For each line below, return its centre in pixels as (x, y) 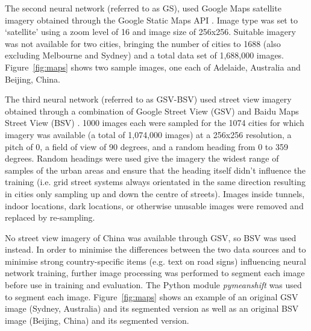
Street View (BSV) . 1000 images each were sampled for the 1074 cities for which (155, 123)
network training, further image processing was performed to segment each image (155, 273)
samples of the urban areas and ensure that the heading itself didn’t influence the (155, 170)
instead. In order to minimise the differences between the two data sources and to (155, 249)
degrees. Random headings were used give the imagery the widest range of (142, 158)
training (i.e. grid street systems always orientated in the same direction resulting (155, 182)
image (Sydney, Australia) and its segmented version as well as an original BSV (152, 308)
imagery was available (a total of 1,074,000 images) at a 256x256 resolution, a (148, 134)
